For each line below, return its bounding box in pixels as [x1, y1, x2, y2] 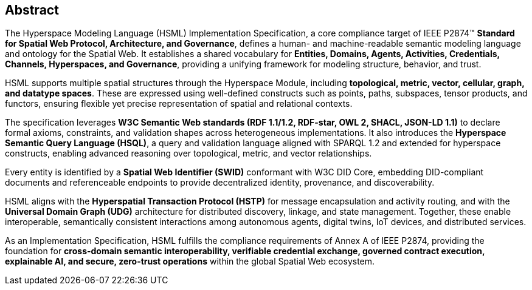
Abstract [5, 2, 59, 18]
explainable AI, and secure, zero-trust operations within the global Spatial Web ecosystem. [5, 256, 375, 267]
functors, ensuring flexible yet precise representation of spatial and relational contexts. [5, 98, 353, 109]
